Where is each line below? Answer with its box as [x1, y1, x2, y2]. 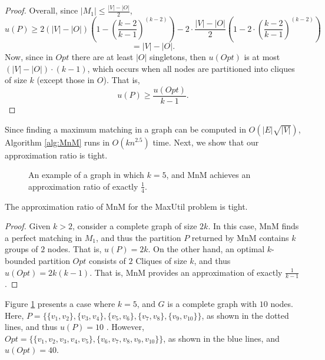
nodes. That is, [47, 243, 102, 255]
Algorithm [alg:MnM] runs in [5, 136, 110, 148]
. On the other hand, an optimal [148, 243, 265, 255]
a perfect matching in [5, 231, 82, 243]
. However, [106, 321, 144, 333]
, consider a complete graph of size [72, 220, 197, 232]
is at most [244, 51, 280, 63]
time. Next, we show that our [152, 136, 259, 148]
